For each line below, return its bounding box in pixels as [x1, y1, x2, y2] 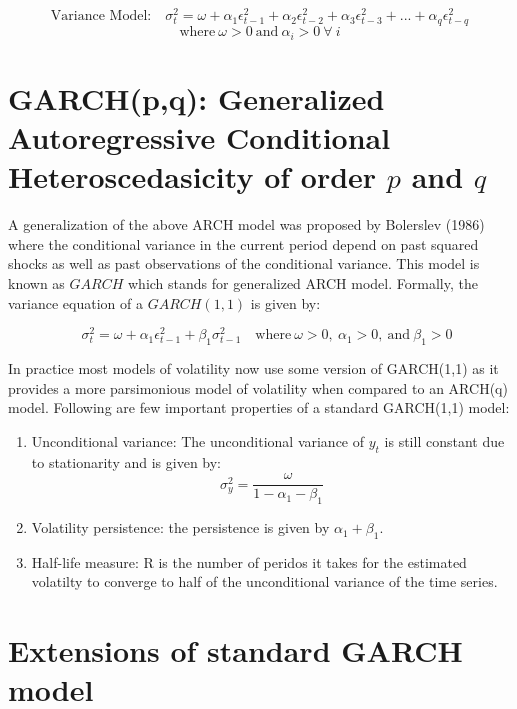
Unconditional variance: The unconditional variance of [31, 430, 365, 451]
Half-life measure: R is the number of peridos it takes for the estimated [31, 551, 467, 572]
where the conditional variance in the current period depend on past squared [8, 233, 479, 254]
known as [8, 272, 65, 293]
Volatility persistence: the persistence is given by [31, 517, 330, 538]
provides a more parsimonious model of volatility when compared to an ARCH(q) [8, 377, 508, 398]
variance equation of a [8, 292, 143, 313]
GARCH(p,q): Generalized [8, 77, 385, 118]
